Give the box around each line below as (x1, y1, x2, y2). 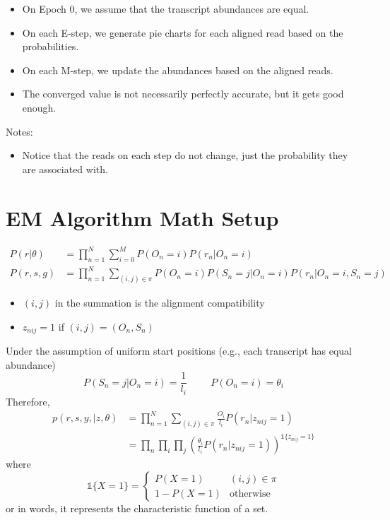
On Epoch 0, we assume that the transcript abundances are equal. (22, 1, 309, 16)
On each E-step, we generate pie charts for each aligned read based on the (22, 25, 343, 40)
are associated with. (22, 161, 108, 176)
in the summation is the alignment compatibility (54, 295, 265, 310)
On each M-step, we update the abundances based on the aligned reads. (22, 62, 333, 77)
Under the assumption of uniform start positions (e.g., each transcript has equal (6, 343, 352, 358)
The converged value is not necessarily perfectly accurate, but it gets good (22, 86, 344, 101)
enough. (22, 100, 57, 114)
